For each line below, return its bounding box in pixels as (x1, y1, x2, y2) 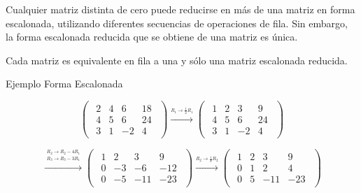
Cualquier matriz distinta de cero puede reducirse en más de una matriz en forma (6, 2, 355, 16)
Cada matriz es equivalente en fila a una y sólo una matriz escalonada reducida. (6, 52, 348, 67)
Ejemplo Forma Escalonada (6, 76, 123, 91)
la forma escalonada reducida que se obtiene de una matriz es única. (6, 29, 298, 44)
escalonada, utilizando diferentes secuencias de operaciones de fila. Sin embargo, (6, 15, 348, 30)
